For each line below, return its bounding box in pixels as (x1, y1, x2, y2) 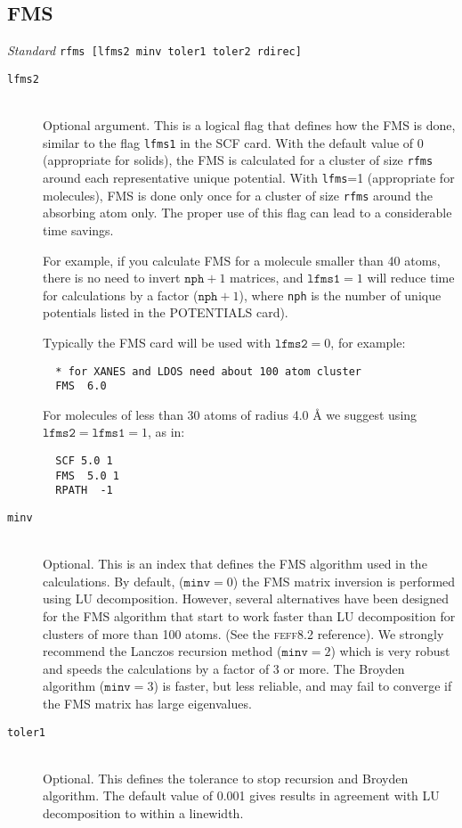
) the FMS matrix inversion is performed (232, 571, 456, 590)
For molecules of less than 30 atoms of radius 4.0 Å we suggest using (43, 405, 417, 423)
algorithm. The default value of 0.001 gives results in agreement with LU (43, 786, 440, 805)
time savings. (43, 220, 114, 239)
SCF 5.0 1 (55, 455, 113, 468)
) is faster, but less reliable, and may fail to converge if (153, 676, 452, 695)
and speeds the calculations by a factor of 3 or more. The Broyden (43, 659, 405, 677)
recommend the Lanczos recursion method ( (43, 642, 282, 660)
